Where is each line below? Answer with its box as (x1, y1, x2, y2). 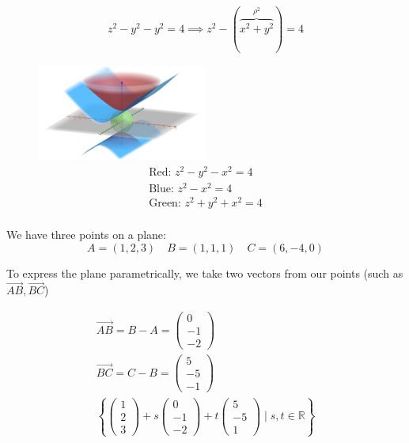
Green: (149, 197, 181, 209)
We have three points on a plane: (6, 225, 166, 242)
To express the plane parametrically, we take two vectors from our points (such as (6, 264, 403, 281)
